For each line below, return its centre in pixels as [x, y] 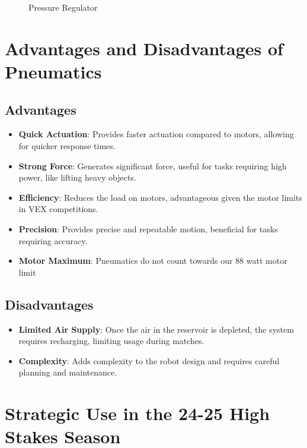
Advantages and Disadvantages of [144, 48]
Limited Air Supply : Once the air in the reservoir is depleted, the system [156, 329]
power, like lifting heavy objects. [77, 177]
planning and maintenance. [68, 372]
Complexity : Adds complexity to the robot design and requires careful [149, 360]
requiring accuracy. [53, 240]
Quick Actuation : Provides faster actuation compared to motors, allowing [156, 134]
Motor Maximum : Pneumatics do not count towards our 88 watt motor [153, 261]
